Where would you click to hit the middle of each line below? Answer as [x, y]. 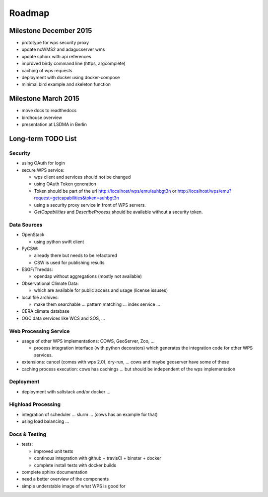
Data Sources [26, 225]
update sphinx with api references [56, 56]
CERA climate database [45, 311]
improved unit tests [54, 451]
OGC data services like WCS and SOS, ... [63, 318]
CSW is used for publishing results [69, 262]
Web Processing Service [39, 331]
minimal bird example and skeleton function [66, 84]
